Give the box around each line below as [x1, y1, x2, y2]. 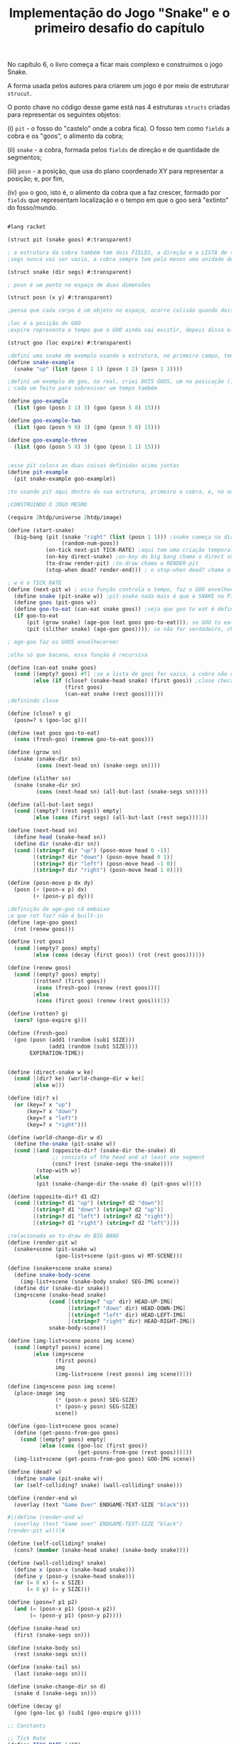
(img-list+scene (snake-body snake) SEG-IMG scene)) [20, 1278, 180, 1285]
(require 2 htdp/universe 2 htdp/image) [7, 514, 122, 521]
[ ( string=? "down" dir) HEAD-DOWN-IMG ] [68, 1304, 186, 1312]
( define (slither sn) [7, 775, 72, 782]
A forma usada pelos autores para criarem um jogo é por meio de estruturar [7, 82, 230, 90]
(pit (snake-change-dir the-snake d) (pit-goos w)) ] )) [36, 1180, 202, 1187]
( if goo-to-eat [14, 612, 59, 620]
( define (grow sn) [7, 749, 62, 756]
